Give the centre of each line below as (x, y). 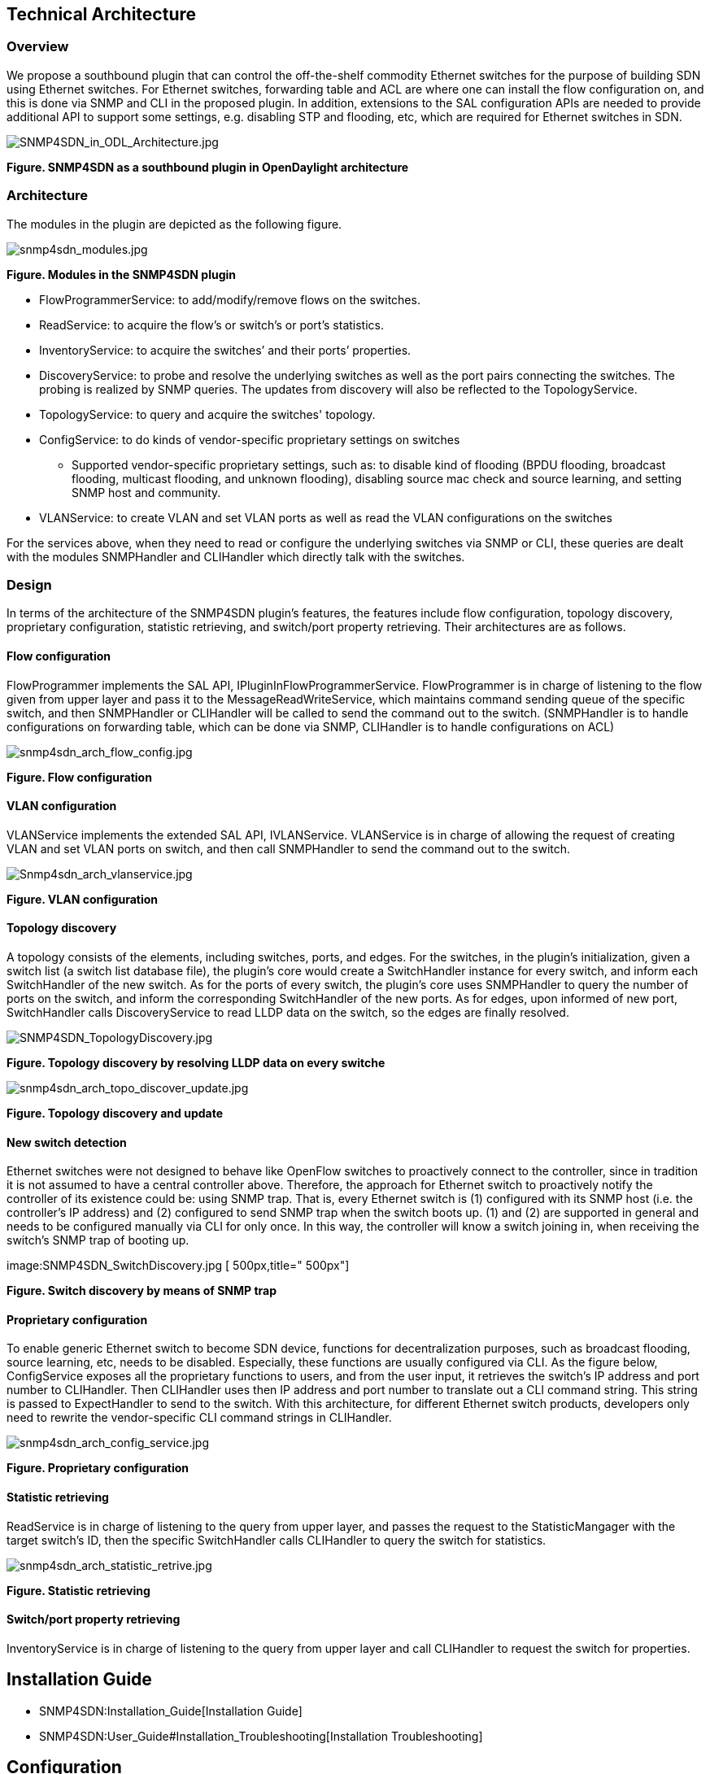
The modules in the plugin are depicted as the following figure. (174, 224)
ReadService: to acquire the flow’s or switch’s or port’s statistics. (211, 325)
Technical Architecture (101, 14)
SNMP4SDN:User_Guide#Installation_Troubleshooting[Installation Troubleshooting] (261, 1736)
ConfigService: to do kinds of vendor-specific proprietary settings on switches (250, 439)
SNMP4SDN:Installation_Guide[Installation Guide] (171, 1711)
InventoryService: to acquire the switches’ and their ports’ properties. (225, 350)
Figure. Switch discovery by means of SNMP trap (142, 1291)
